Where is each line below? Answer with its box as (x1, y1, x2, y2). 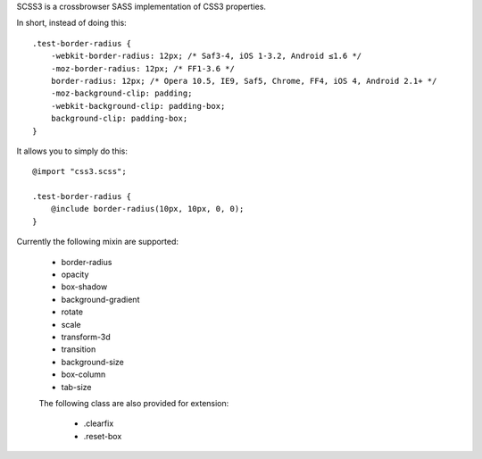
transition (61, 344, 96, 355)
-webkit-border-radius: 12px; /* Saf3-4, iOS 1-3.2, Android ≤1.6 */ (50, 51, 362, 62)
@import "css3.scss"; (32, 166, 127, 177)
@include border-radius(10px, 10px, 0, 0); (50, 204, 245, 214)
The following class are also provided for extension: (38, 397, 229, 408)
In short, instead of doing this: (16, 18, 127, 29)
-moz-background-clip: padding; (50, 88, 193, 98)
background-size (61, 356, 124, 367)
